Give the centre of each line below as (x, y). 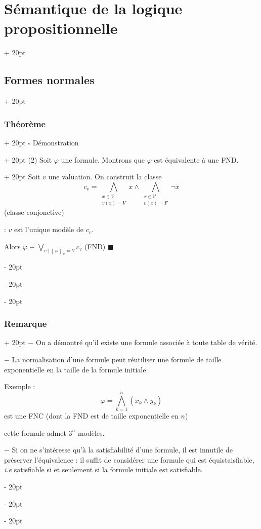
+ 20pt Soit (22, 177)
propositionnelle (61, 28)
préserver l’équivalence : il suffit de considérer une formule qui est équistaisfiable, (129, 459)
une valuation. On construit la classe (105, 177)
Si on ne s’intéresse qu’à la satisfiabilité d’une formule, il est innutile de (122, 450)
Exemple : (20, 386)
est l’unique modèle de (49, 229)
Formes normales (49, 80)
